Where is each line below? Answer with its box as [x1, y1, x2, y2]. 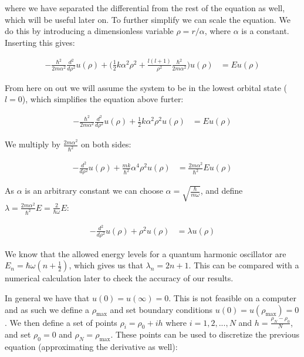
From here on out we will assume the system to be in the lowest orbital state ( [5, 81, 287, 93]
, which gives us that [69, 259, 143, 271]
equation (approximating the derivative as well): [5, 341, 178, 353]
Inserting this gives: [5, 36, 75, 48]
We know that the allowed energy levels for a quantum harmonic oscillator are [5, 247, 286, 260]
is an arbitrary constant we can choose [25, 184, 163, 197]
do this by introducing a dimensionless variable [5, 25, 174, 37]
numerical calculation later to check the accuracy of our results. [5, 272, 234, 284]
